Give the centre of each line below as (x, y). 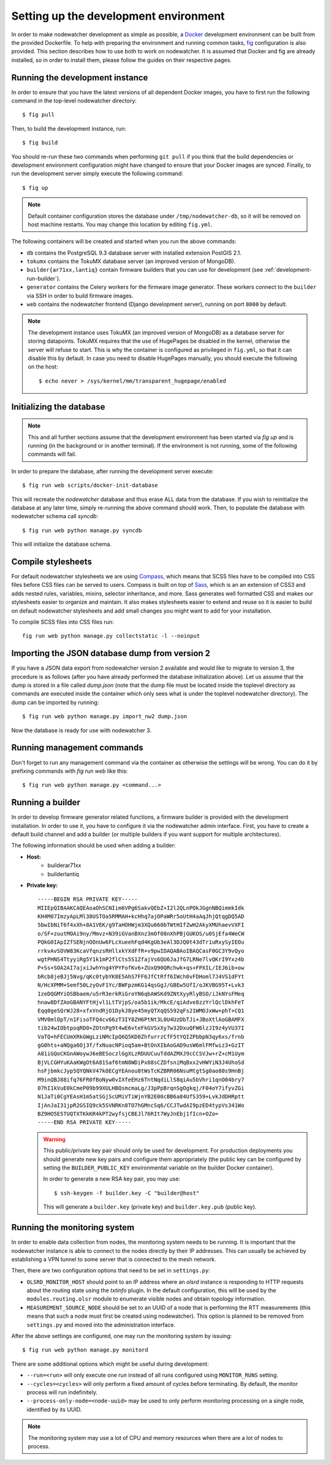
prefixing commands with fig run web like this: (70, 771)
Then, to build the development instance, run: (69, 128)
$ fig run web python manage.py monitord (85, 1350)
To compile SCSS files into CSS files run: (63, 622)
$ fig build (40, 143)
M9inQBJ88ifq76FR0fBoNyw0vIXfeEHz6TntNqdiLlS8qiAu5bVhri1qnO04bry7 (141, 1080)
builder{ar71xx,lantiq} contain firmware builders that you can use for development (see (145, 270)
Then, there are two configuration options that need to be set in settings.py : (111, 1271)
